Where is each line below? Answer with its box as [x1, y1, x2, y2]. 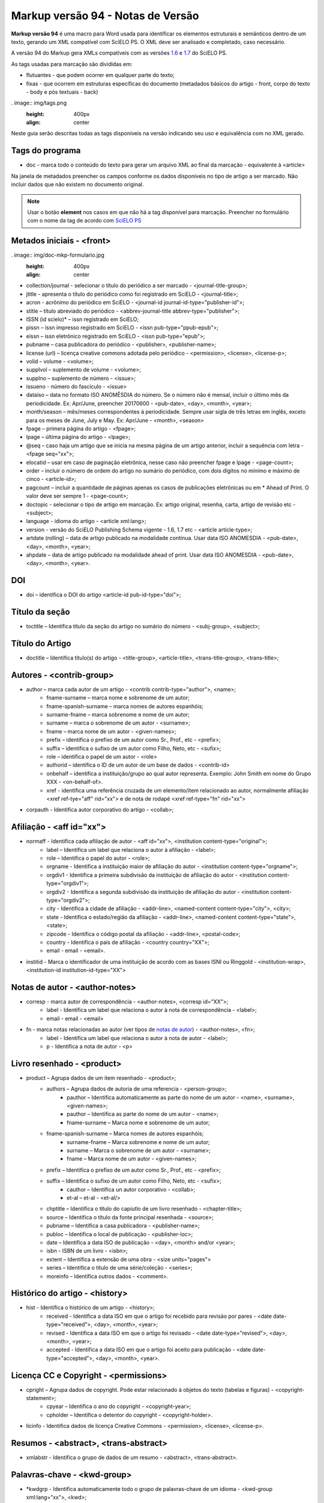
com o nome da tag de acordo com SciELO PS [27, 217, 142, 224]
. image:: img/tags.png [11, 99, 67, 106]
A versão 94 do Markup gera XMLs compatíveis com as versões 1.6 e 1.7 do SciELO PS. [11, 49, 227, 57]
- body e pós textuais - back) [26, 88, 98, 96]
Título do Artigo [11, 638, 71, 649]
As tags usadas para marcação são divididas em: [11, 60, 133, 67]
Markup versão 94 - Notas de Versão [11, 9, 199, 22]
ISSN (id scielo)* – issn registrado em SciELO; [26, 316, 139, 323]
